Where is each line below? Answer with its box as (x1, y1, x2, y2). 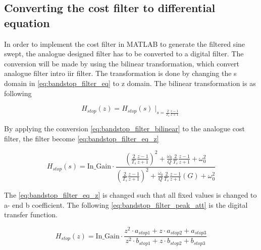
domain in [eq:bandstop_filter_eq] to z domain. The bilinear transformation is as (4, 77, 256, 88)
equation (4, 15, 50, 30)
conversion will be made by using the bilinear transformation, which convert (4, 58, 239, 68)
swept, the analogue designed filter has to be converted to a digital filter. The (4, 48, 244, 59)
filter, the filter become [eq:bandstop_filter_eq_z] (4, 133, 159, 143)
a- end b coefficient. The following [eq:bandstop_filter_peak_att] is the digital (4, 199, 248, 210)
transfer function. (4, 209, 58, 220)
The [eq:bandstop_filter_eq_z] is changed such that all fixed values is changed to (4, 190, 257, 200)
